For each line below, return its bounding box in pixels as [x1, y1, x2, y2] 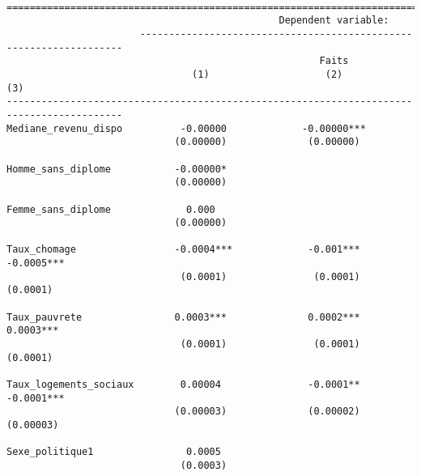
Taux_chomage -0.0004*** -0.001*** [6, 244, 360, 256]
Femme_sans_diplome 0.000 [6, 203, 215, 215]
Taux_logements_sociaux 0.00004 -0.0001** [6, 379, 360, 391]
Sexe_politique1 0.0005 [6, 446, 221, 458]
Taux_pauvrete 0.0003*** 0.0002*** [6, 311, 360, 323]
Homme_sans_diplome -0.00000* [6, 163, 228, 175]
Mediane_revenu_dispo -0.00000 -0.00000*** [6, 122, 366, 134]
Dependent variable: [279, 15, 389, 27]
